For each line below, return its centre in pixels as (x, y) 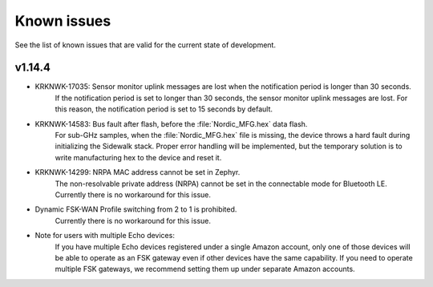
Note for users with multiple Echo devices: (105, 236)
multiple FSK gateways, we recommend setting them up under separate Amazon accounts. (205, 269)
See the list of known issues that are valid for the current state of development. (146, 45)
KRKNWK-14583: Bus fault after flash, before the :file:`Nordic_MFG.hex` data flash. (171, 123)
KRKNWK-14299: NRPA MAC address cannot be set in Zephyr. (138, 172)
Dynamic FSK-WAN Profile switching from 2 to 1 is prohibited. (136, 209)
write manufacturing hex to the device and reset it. (138, 157)
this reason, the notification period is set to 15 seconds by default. (164, 109)
